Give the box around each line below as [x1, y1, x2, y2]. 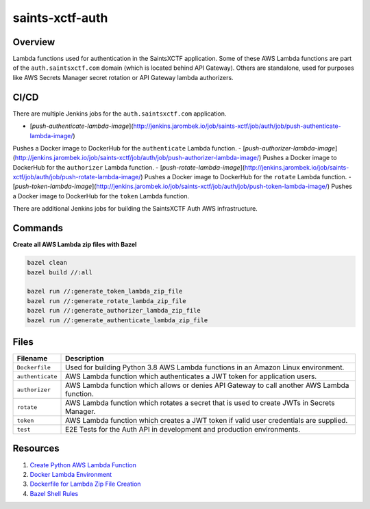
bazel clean [27, 259, 68, 267]
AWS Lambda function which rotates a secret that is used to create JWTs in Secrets [65, 398, 335, 407]
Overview [12, 36, 56, 48]
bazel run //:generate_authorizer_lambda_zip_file [27, 306, 201, 315]
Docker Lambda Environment [29, 470, 112, 478]
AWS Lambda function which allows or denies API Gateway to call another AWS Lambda [65, 380, 349, 390]
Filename [16, 354, 48, 363]
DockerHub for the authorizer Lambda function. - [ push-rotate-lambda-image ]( [12, 163, 245, 171]
